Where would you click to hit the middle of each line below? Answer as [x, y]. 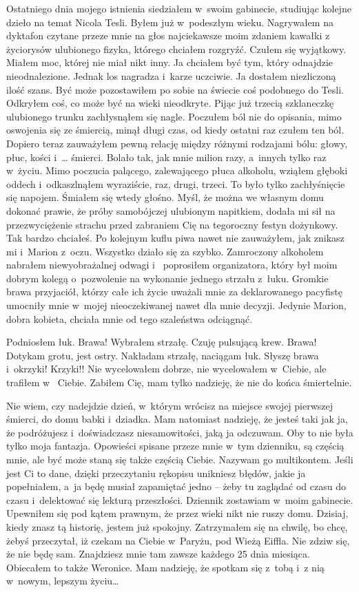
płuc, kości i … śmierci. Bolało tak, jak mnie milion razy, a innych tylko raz [166, 157]
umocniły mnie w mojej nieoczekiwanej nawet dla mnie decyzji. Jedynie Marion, [176, 305]
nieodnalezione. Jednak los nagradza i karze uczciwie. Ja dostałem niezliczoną [171, 75]
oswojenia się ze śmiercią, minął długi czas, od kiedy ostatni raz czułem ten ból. [175, 130]
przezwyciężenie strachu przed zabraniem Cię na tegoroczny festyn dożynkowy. [172, 224]
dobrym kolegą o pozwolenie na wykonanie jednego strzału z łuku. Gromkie [167, 278]
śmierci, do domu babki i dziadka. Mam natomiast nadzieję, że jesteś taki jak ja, [177, 419]
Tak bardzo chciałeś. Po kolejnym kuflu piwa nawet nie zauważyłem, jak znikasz [175, 238]
